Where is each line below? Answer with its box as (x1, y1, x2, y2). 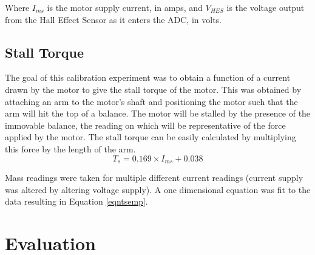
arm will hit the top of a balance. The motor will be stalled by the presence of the (5, 107, 311, 120)
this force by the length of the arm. (5, 142, 136, 155)
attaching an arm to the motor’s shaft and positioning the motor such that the (5, 95, 298, 107)
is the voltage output (226, 1, 305, 13)
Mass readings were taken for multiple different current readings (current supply (5, 171, 303, 183)
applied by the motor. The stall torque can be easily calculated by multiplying (5, 131, 296, 143)
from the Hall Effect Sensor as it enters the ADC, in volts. (5, 13, 222, 25)
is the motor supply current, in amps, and (47, 1, 203, 13)
